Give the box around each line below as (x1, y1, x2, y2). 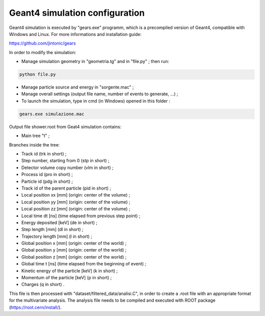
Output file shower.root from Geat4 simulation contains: (9, 123, 122, 130)
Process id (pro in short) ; (21, 172, 73, 177)
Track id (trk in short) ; (21, 151, 67, 157)
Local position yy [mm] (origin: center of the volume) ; (21, 199, 131, 205)
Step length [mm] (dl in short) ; (21, 227, 83, 232)
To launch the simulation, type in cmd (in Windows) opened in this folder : (21, 98, 170, 104)
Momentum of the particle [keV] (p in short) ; (21, 275, 112, 281)
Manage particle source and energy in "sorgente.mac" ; (21, 84, 134, 90)
